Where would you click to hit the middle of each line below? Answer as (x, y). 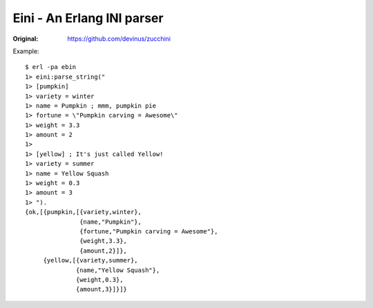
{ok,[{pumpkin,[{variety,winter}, (83, 212)
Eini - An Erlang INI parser (88, 18)
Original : (26, 39)
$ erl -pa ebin (51, 67)
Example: (26, 51)
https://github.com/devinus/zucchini (119, 39)
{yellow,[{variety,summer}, (90, 260)
